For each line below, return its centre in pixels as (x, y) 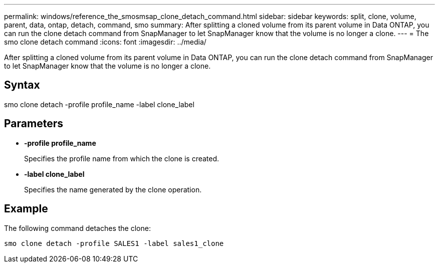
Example (26, 209)
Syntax (22, 85)
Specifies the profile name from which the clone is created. (122, 158)
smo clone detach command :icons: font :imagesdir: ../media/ (105, 42)
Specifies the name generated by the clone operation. (113, 189)
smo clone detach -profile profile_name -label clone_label (99, 104)
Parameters (34, 124)
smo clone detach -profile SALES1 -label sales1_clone (114, 243)
